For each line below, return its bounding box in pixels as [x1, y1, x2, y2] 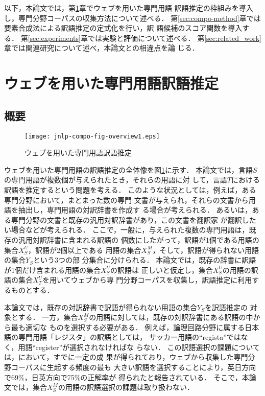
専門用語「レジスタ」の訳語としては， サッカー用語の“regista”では [18, 332, 241, 342]
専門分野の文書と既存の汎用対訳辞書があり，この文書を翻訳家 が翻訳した [11, 214, 256, 225]
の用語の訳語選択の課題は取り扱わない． [58, 382, 194, 392]
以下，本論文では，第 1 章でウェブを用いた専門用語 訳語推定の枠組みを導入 [4, 3, 253, 13]
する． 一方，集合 [18, 312, 78, 322]
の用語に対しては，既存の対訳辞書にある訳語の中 [89, 312, 253, 322]
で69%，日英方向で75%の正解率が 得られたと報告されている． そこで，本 [4, 371, 249, 382]
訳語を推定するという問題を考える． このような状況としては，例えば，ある [4, 184, 256, 195]
